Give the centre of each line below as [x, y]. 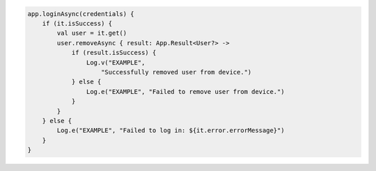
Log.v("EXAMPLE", [116, 62]
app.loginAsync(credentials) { [81, 14]
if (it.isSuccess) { [77, 23]
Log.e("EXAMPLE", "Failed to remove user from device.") [185, 91]
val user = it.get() [92, 33]
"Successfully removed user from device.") [177, 72]
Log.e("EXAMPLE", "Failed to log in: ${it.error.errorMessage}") [171, 131]
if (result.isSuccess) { [114, 53]
